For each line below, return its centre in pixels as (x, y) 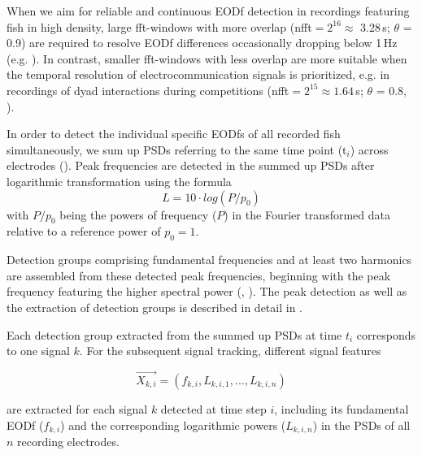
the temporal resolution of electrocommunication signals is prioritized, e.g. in (198, 74)
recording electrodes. (68, 441)
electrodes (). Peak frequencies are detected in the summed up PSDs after (191, 165)
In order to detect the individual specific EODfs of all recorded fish (174, 134)
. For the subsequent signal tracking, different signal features (230, 351)
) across (369, 149)
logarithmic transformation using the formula (119, 181)
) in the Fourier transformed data (307, 214)
